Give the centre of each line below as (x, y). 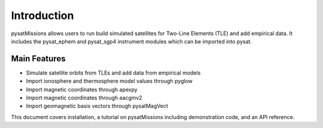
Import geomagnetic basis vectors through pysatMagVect (97, 106)
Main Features (38, 59)
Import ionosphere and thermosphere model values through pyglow (109, 81)
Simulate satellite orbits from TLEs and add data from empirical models (113, 73)
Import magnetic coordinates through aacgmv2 (84, 98)
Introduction (42, 15)
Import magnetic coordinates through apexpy (82, 89)
